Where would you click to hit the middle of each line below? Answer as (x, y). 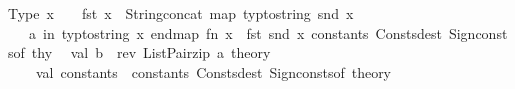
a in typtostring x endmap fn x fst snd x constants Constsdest (235, 32)
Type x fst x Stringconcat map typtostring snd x (181, 13)
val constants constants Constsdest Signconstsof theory (213, 71)
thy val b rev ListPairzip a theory (151, 52)
